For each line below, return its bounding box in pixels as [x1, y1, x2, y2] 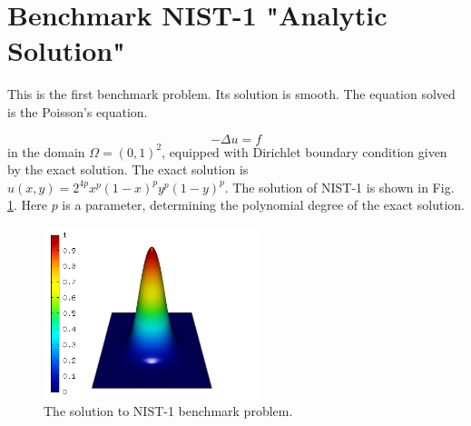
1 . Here [7, 195, 47, 214]
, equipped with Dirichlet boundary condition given [162, 142, 447, 161]
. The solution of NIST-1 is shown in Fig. [224, 177, 455, 196]
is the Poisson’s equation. [7, 102, 148, 121]
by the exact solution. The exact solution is [7, 160, 249, 179]
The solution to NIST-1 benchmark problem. [44, 401, 293, 421]
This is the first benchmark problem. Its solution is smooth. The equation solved [7, 84, 456, 104]
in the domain [7, 142, 85, 161]
